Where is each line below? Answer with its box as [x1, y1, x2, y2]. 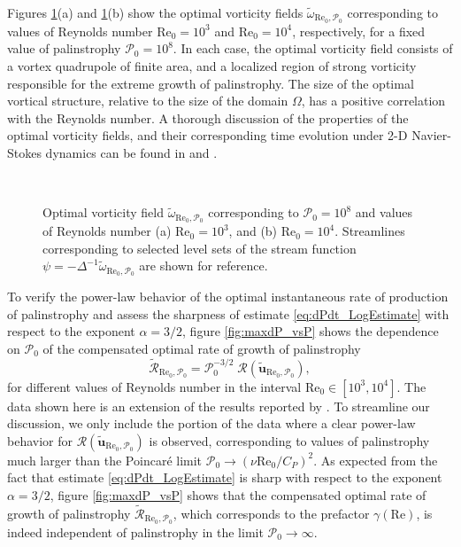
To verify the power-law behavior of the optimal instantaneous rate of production [7, 287, 449, 306]
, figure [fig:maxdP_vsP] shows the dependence [182, 322, 439, 340]
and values [355, 203, 413, 222]
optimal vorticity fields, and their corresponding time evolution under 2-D [7, 126, 408, 145]
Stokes [7, 144, 42, 162]
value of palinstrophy [7, 39, 121, 58]
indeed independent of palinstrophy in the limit [7, 522, 264, 541]
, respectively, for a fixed [292, 21, 426, 40]
